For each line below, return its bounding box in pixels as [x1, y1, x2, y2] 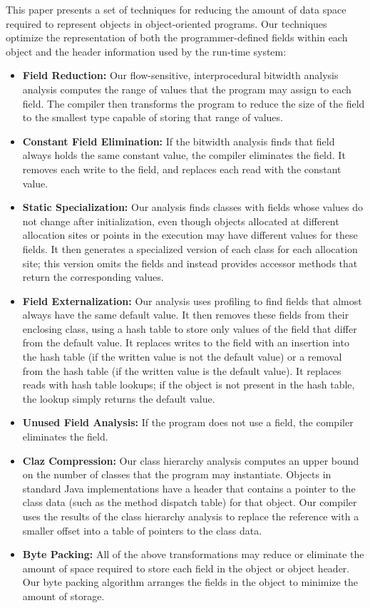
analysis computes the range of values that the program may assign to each [22, 81, 351, 96]
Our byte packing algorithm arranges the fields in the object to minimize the [22, 574, 358, 589]
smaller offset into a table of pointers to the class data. [22, 522, 262, 537]
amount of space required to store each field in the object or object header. [22, 560, 350, 575]
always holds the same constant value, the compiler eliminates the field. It [22, 148, 346, 163]
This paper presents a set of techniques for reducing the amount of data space [6, 2, 346, 16]
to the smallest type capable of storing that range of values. [22, 110, 283, 125]
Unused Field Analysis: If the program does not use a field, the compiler [22, 415, 354, 430]
